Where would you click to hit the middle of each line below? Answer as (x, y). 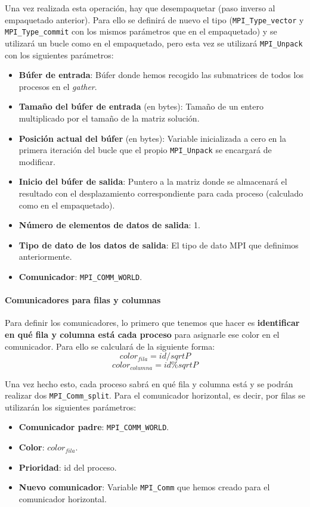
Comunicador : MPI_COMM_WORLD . (80, 276)
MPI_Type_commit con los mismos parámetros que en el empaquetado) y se (141, 31)
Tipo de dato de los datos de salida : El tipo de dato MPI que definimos (159, 245)
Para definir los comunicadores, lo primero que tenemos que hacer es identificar (152, 323)
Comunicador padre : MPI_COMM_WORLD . (94, 427)
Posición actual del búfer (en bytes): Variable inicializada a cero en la (152, 138)
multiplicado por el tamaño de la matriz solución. (109, 118)
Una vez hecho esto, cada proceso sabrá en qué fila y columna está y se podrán (149, 383)
